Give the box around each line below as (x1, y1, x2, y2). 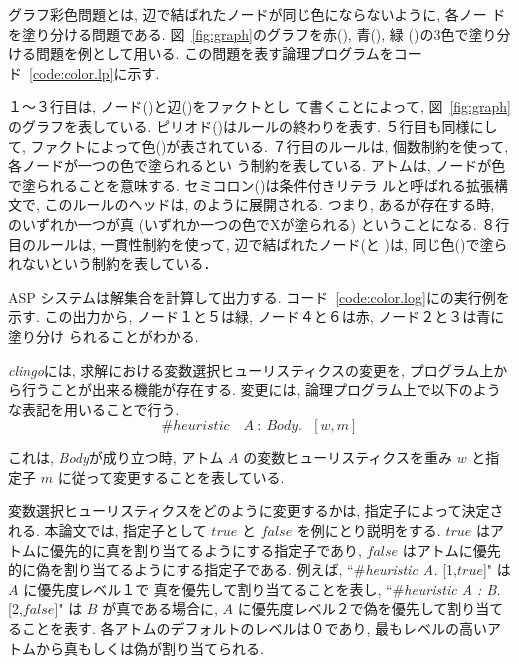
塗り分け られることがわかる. (8, 325, 199, 346)
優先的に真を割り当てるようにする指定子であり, (49, 539, 362, 560)
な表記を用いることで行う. (8, 398, 180, 419)
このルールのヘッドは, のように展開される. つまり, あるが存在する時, (44, 194, 495, 215)
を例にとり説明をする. (296, 520, 441, 541)
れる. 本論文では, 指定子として (8, 520, 207, 541)
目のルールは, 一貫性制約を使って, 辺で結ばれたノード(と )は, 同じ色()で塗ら (8, 233, 508, 254)
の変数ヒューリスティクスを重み (243, 447, 452, 468)
